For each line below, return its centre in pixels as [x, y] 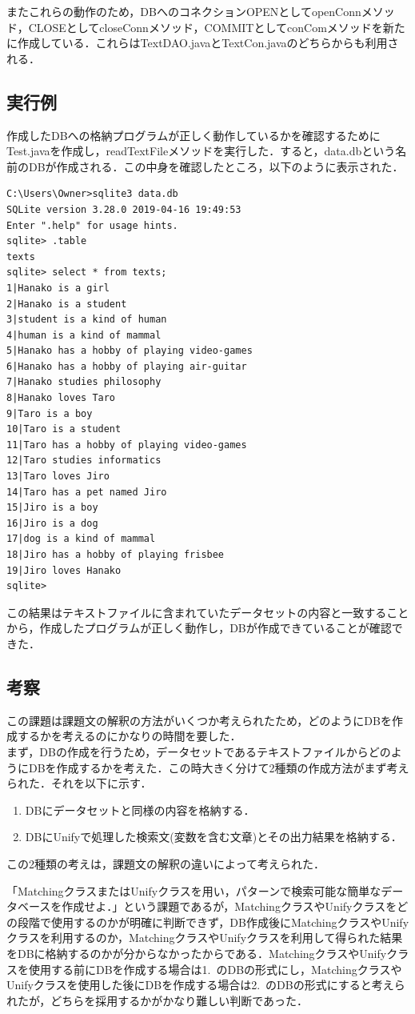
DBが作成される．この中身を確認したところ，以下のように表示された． [216, 166]
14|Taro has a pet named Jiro [87, 492]
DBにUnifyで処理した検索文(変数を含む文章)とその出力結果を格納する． [213, 837]
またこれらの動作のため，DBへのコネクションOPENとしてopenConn [184, 11]
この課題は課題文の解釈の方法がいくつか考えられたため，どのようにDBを [199, 720]
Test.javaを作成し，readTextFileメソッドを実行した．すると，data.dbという [201, 151]
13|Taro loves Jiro [58, 477]
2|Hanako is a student [67, 304]
